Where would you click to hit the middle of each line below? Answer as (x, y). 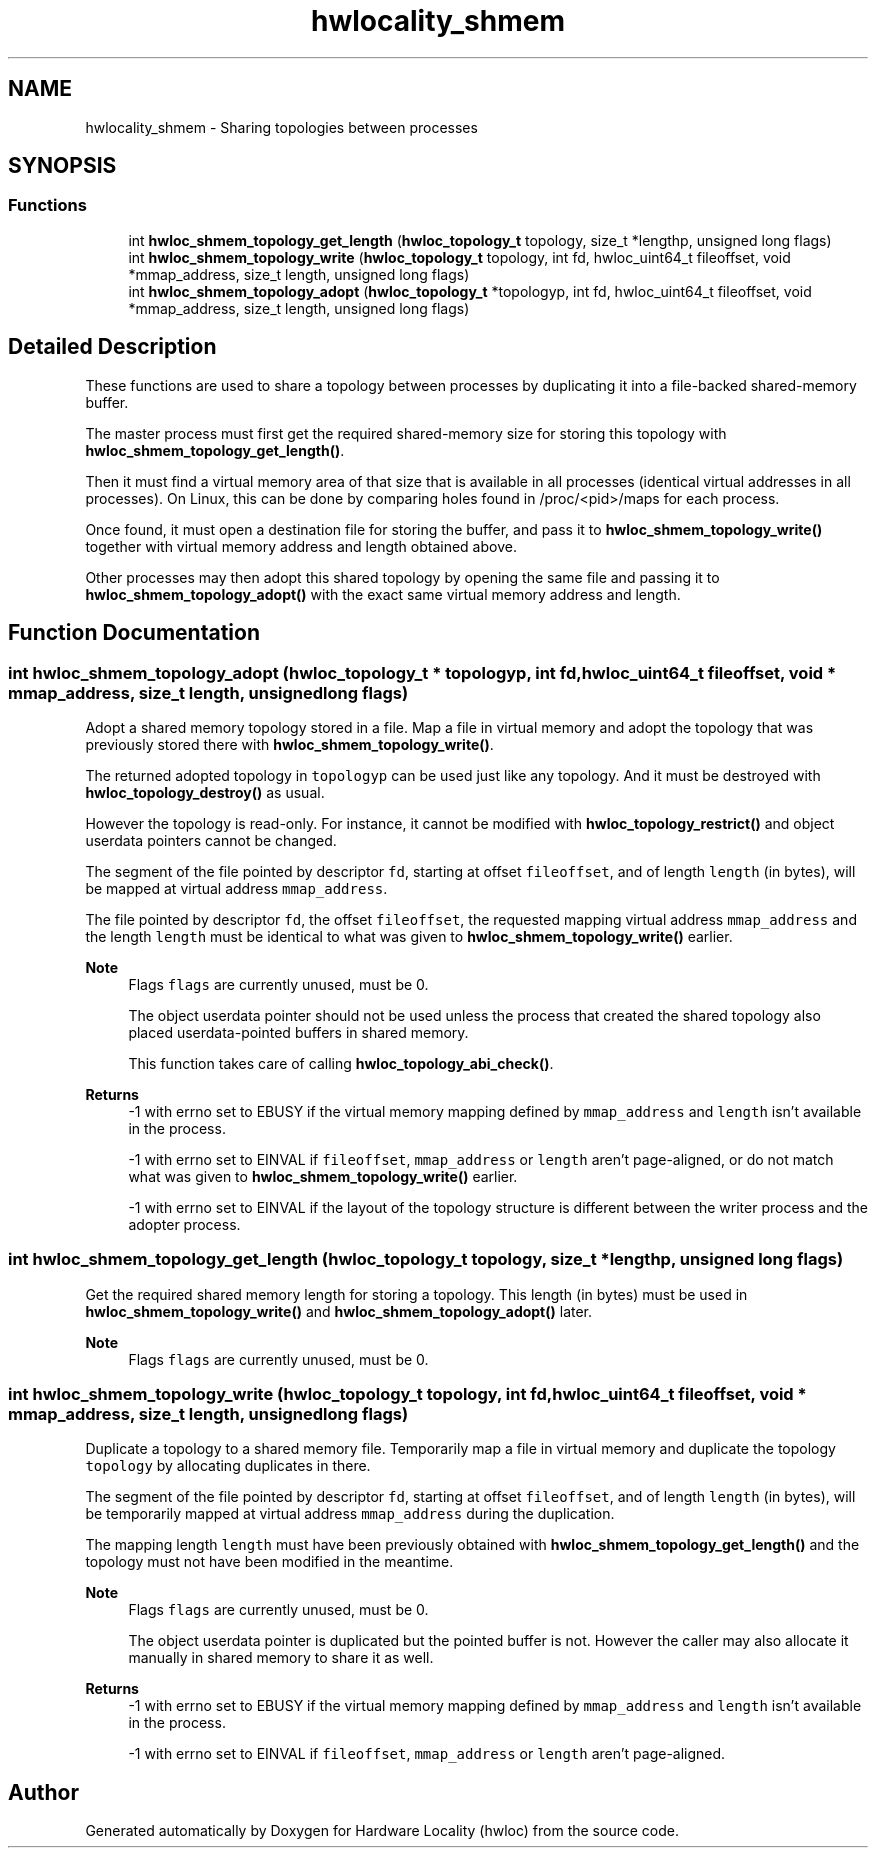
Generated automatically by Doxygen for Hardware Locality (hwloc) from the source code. (382, 1831)
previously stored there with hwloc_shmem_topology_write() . (289, 744)
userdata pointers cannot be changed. (211, 840)
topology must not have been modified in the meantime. (269, 1562)
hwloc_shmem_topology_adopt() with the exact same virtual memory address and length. (383, 594)
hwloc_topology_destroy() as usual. (205, 792)
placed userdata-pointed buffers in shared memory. (298, 1032)
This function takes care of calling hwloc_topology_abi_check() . (341, 1063)
